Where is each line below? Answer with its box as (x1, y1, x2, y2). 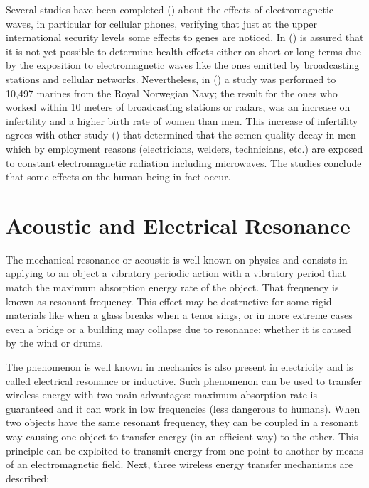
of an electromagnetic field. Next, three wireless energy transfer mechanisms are (6, 457, 353, 472)
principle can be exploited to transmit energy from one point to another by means (6, 443, 363, 457)
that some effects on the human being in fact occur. (6, 169, 231, 184)
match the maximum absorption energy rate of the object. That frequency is (6, 280, 339, 295)
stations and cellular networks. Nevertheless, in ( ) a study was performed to (6, 71, 336, 86)
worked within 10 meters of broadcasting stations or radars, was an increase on (6, 99, 351, 114)
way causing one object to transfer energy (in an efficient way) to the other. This (6, 428, 358, 443)
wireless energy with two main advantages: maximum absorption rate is (6, 387, 318, 402)
